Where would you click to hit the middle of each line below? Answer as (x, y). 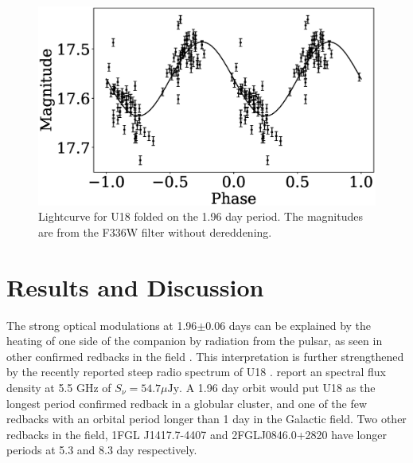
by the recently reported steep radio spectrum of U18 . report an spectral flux (196, 372)
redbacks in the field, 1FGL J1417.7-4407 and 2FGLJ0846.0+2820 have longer (197, 434)
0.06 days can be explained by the (288, 325)
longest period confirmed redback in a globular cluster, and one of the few (187, 403)
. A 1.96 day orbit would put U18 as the (277, 387)
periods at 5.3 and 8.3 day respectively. (102, 450)
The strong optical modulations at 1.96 (102, 325)
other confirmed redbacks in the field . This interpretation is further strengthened (205, 356)
